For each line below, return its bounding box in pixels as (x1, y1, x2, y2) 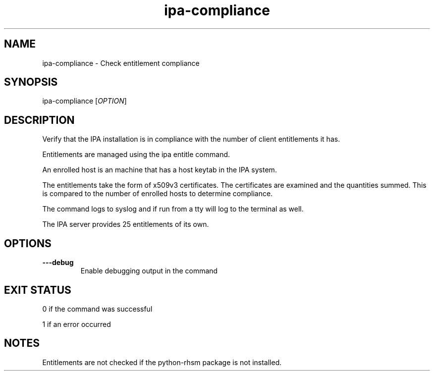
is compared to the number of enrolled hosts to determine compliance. (42, 189, 273, 198)
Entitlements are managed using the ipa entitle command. (42, 150, 230, 159)
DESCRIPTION (4, 113, 75, 126)
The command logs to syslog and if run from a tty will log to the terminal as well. (42, 205, 304, 214)
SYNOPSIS (4, 76, 58, 89)
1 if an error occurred (42, 320, 111, 328)
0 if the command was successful (42, 304, 153, 313)
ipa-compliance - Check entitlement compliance (42, 58, 200, 67)
